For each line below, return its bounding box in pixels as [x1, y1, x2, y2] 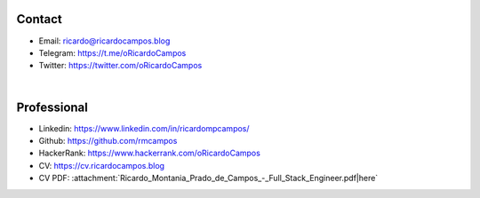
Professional [16, 99, 88, 115]
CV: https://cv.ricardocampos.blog [38, 160, 164, 170]
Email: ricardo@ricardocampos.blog [38, 36, 171, 46]
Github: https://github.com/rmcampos [38, 135, 178, 146]
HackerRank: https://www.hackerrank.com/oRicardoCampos [38, 147, 261, 159]
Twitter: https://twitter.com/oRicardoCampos [38, 60, 203, 71]
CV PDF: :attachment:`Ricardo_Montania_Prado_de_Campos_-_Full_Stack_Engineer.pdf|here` [38, 173, 379, 184]
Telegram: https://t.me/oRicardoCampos [38, 47, 187, 58]
